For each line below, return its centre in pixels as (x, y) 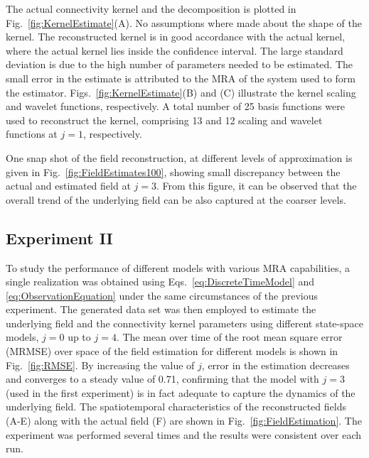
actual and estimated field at (68, 186)
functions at (32, 134)
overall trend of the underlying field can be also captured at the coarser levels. (176, 199)
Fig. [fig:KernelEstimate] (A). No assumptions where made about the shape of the (184, 22)
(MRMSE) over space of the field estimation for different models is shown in (172, 351)
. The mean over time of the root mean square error (229, 337)
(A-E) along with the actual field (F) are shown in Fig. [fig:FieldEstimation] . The (184, 421)
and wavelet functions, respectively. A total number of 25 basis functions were (175, 106)
